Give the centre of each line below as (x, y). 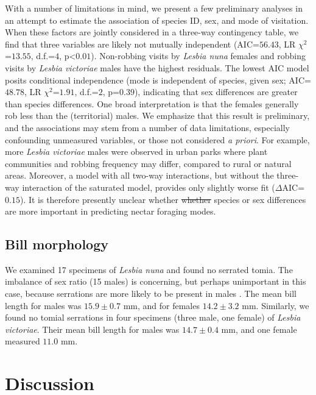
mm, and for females (161, 305)
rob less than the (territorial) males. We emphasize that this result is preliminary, (157, 116)
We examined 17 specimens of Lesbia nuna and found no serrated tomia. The (149, 269)
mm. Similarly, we (276, 305)
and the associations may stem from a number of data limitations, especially (147, 127)
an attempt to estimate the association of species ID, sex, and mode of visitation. (157, 20)
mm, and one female (259, 329)
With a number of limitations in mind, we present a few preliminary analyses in (154, 8)
